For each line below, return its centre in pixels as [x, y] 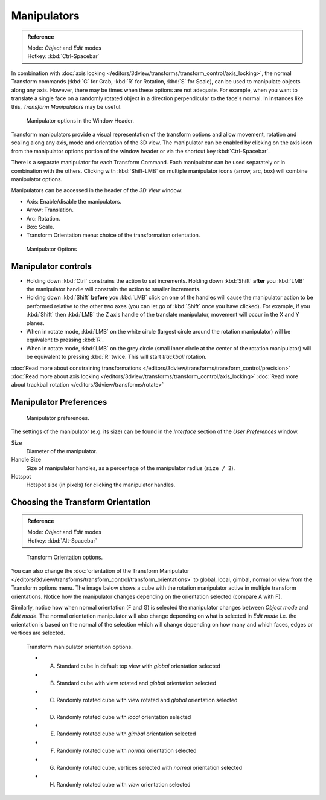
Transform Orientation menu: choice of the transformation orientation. [113, 235]
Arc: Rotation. [43, 218]
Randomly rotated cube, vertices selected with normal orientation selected [149, 768]
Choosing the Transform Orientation [81, 502]
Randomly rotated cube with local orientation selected [124, 717]
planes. [35, 323]
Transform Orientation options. [64, 557]
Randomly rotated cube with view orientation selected [123, 784]
